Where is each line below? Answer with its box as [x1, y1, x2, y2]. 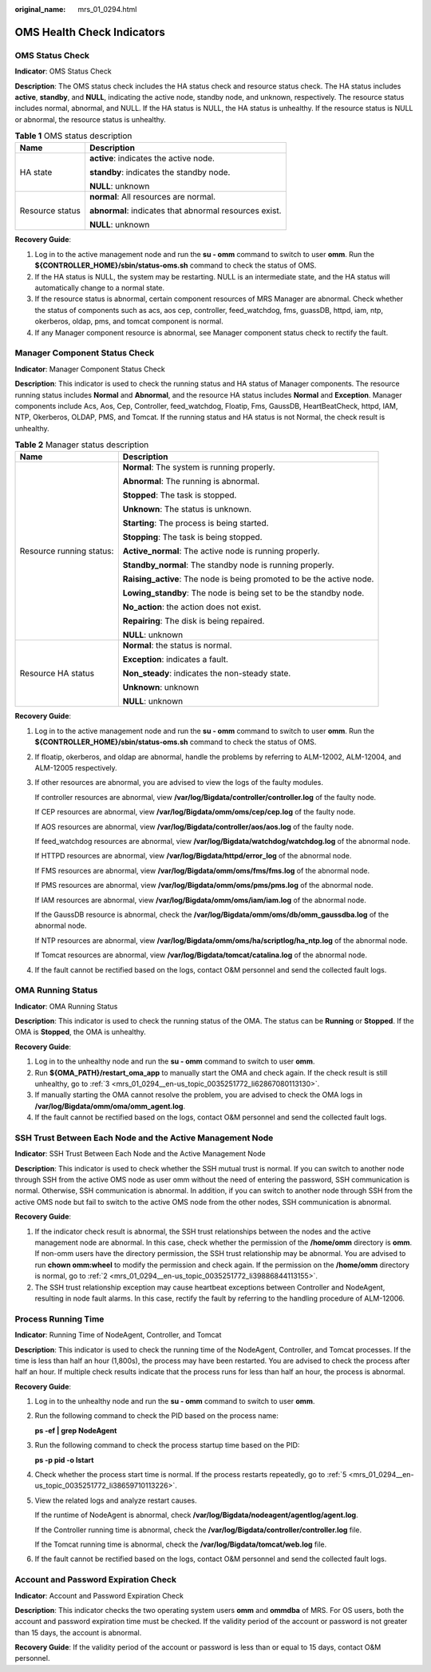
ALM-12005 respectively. [34, 763, 117, 773]
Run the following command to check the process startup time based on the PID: [34, 1440, 300, 1450]
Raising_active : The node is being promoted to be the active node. [122, 573, 374, 584]
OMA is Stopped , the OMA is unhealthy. [14, 1027, 147, 1037]
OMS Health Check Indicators [14, 25, 165, 39]
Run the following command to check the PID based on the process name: [34, 1411, 279, 1420]
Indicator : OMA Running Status [14, 1001, 118, 1011]
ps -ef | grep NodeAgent [34, 1425, 117, 1435]
